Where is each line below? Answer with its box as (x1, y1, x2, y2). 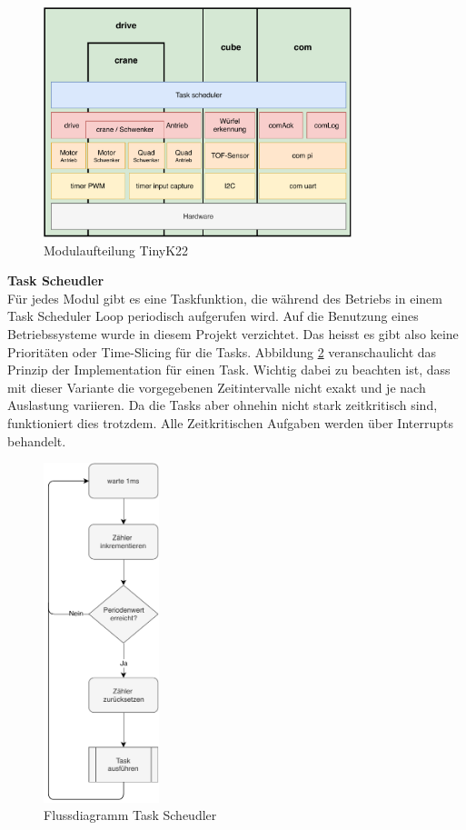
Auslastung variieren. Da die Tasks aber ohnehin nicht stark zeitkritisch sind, (7, 395, 438, 415)
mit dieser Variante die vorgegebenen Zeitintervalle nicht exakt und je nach (7, 377, 426, 396)
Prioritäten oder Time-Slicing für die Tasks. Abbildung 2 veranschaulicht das (7, 342, 437, 361)
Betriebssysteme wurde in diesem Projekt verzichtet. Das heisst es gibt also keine (7, 325, 459, 344)
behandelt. (7, 431, 66, 450)
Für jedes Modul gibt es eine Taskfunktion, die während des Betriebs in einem (7, 288, 442, 307)
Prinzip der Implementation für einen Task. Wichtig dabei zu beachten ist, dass (7, 360, 451, 379)
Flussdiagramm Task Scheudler (44, 805, 217, 825)
